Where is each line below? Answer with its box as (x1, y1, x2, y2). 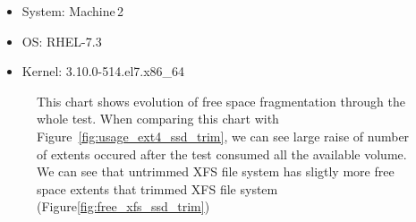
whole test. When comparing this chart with (37, 109, 279, 128)
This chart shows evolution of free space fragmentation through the (37, 91, 405, 110)
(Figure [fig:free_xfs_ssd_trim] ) (37, 197, 210, 216)
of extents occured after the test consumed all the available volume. (37, 144, 407, 163)
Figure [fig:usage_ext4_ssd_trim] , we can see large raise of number (37, 126, 410, 145)
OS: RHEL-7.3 (21, 31, 102, 50)
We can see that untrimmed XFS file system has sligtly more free (37, 162, 395, 181)
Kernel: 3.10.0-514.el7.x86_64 (21, 62, 185, 81)
